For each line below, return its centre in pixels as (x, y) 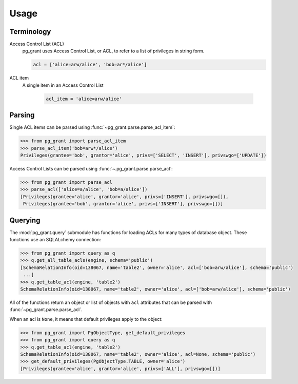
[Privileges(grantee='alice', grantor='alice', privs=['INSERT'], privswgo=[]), (124, 197)
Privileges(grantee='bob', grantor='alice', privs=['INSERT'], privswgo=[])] (123, 204)
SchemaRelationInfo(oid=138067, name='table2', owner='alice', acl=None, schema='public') (138, 354)
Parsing (22, 115)
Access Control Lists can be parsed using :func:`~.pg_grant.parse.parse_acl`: (91, 169)
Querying (25, 220)
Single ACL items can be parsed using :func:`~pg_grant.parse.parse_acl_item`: (92, 127)
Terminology (30, 32)
